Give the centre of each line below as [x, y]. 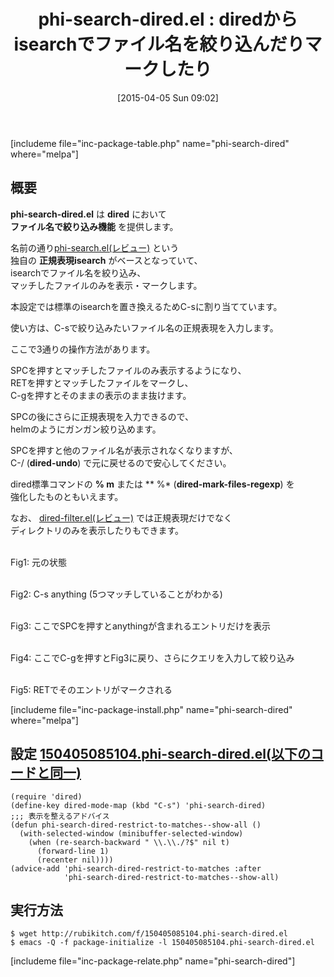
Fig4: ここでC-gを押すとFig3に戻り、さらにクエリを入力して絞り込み [152, 657]
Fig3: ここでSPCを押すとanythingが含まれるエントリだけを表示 [141, 626]
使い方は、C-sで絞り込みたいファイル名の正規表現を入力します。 [144, 327]
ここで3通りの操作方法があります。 [83, 349]
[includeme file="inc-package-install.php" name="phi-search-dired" [151, 709]
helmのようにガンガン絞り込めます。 [86, 429]
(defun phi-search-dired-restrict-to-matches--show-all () [136, 825]
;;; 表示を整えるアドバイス [60, 816]
